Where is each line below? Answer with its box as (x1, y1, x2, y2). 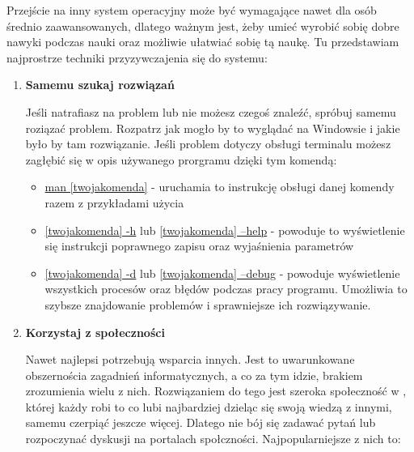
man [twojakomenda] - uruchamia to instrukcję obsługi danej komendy (44, 178, 395, 195)
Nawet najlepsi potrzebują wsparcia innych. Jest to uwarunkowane (25, 351, 355, 368)
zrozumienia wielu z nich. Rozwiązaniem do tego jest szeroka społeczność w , (25, 382, 407, 399)
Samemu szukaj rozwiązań (25, 76, 175, 93)
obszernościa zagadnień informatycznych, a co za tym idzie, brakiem (25, 366, 363, 383)
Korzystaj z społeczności (25, 323, 165, 340)
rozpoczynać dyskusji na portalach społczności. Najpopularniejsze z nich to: (25, 430, 401, 447)
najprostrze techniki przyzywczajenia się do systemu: (6, 49, 268, 66)
